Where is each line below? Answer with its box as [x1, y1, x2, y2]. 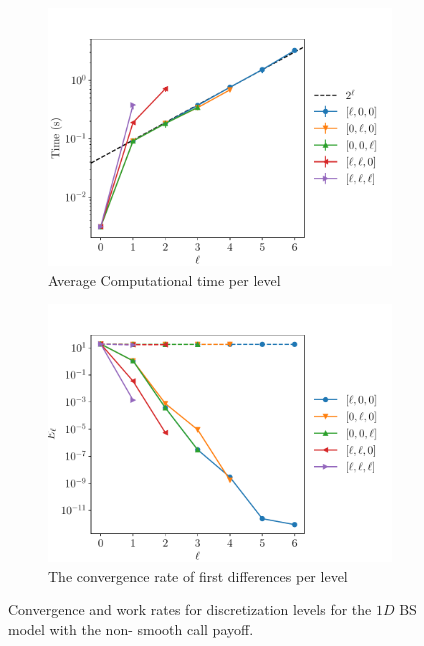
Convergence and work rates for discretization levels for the [8, 599, 372, 620]
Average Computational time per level [48, 269, 281, 290]
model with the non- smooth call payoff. [8, 618, 254, 639]
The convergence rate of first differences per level [48, 565, 348, 586]
